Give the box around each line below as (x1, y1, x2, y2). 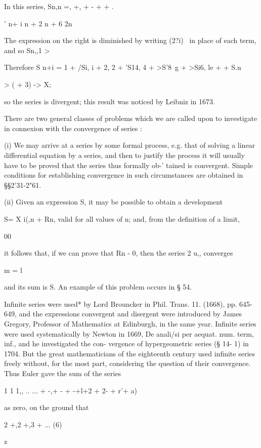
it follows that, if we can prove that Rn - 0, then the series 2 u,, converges (4, 248, 233, 258)
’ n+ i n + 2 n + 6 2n (4, 18, 72, 28)
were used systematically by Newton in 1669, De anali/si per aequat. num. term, (4, 328, 254, 339)
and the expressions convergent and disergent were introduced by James (19, 308, 242, 319)
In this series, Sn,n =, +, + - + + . (4, 1, 114, 11)
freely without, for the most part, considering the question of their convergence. (4, 358, 251, 369)
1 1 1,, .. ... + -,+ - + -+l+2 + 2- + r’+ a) (4, 385, 137, 395)
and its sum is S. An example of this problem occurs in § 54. (4, 281, 192, 292)
